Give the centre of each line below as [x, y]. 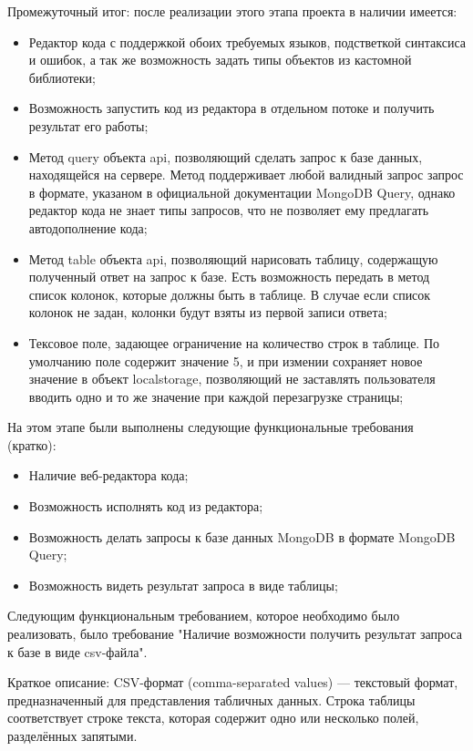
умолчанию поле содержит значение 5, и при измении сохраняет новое [226, 360]
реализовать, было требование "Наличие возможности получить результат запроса [235, 634]
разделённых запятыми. [72, 736]
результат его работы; [88, 125]
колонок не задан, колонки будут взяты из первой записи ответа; [208, 312]
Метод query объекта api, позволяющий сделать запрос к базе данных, [226, 156]
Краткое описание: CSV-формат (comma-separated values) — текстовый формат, [233, 682]
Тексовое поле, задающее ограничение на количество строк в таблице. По [234, 342]
